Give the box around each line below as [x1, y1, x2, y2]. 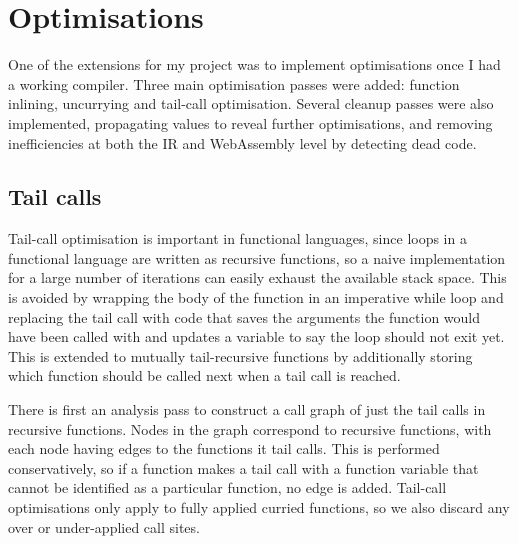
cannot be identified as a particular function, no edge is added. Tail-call [8, 477, 447, 498]
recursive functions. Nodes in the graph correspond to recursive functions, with [8, 418, 492, 439]
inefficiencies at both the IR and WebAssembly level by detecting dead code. [8, 132, 477, 153]
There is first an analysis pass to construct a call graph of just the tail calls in [8, 399, 486, 420]
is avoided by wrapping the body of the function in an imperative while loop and [8, 287, 504, 308]
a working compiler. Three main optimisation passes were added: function [8, 73, 460, 94]
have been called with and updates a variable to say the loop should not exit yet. [8, 326, 505, 347]
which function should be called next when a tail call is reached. [8, 365, 401, 386]
